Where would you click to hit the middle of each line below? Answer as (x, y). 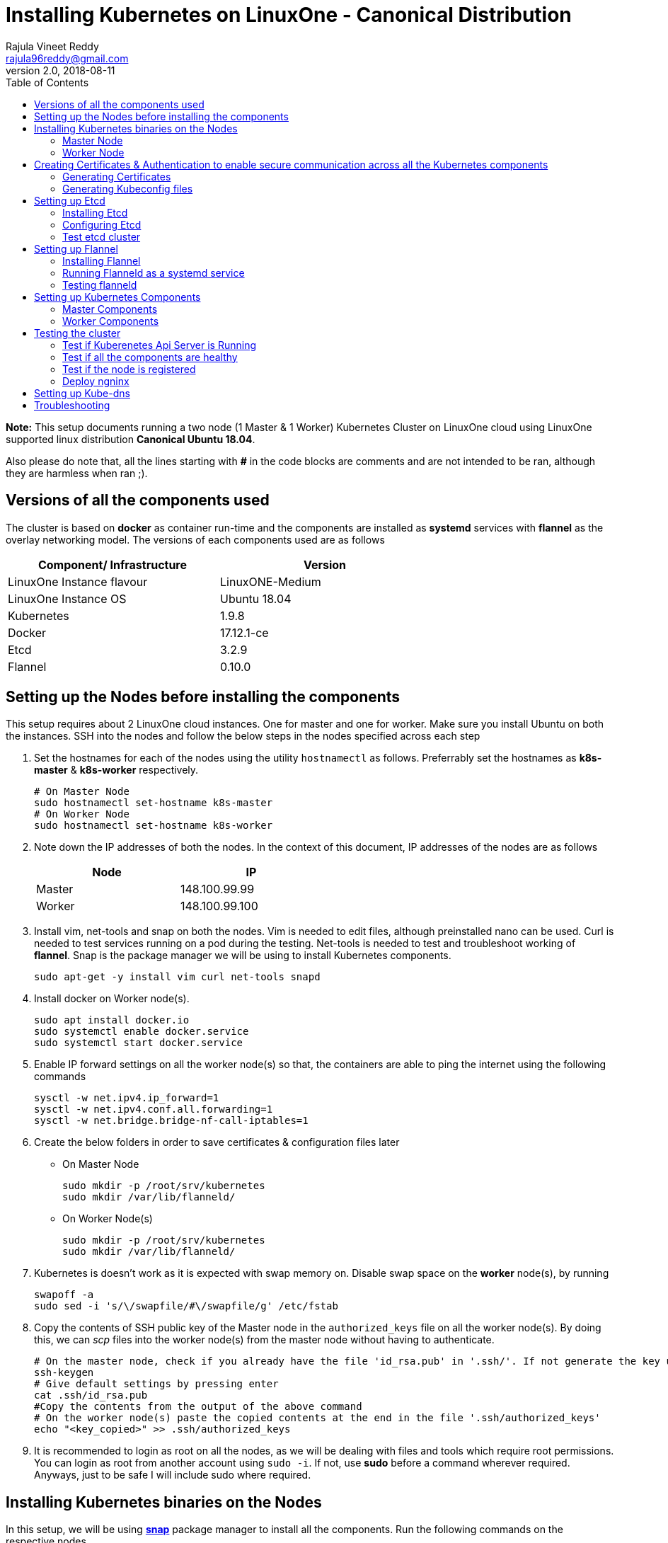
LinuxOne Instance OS (67, 598)
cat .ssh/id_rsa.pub (91, 1395)
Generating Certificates (117, 176)
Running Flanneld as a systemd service (154, 273)
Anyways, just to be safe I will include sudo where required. (173, 1475)
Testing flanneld (100, 285)
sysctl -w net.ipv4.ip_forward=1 (127, 1098)
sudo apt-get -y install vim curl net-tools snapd (177, 977)
